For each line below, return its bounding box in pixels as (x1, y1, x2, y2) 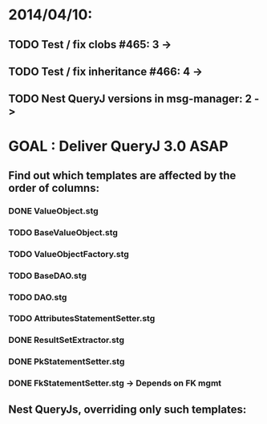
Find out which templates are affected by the (8, 169, 237, 182)
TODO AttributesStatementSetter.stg (8, 313, 156, 324)
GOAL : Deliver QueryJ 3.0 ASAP (8, 137, 229, 155)
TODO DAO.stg (8, 291, 67, 303)
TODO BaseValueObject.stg (8, 226, 119, 238)
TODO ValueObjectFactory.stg (8, 248, 130, 259)
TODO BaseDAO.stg (8, 270, 87, 281)
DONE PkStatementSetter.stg (8, 356, 125, 367)
